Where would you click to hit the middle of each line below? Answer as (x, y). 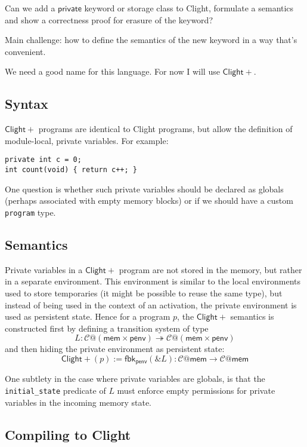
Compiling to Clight (68, 434)
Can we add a (30, 8)
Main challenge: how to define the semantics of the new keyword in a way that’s (151, 40)
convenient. (25, 51)
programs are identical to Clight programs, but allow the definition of (165, 129)
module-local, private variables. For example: (87, 140)
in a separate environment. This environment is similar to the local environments (153, 281)
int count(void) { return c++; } (71, 170)
